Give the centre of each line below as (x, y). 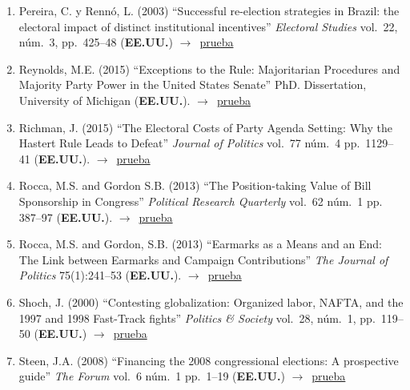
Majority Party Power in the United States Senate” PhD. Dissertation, (193, 84)
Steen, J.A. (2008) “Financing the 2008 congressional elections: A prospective (209, 360)
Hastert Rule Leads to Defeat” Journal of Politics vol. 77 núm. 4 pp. (189, 143)
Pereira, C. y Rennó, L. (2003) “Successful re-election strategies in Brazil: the (209, 10)
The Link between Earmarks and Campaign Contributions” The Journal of (203, 259)
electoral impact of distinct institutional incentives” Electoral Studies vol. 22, (208, 26)
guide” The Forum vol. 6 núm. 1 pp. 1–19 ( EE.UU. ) (152, 376)
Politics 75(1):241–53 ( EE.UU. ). (100, 275)
